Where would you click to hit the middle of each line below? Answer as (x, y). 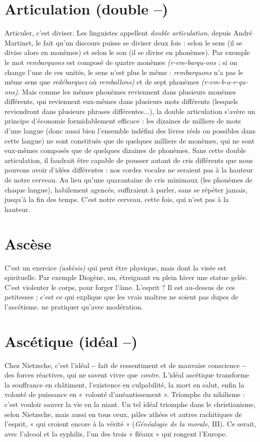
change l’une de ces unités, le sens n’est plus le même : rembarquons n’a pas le (124, 72)
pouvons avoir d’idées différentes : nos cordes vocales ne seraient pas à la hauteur (129, 170)
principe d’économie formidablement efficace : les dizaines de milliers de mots (123, 121)
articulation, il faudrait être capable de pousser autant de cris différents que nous (129, 160)
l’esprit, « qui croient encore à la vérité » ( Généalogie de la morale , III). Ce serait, (130, 424)
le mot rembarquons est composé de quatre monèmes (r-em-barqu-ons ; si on (121, 62)
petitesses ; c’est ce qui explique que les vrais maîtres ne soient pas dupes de (121, 297)
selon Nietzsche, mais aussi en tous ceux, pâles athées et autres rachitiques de (123, 414)
